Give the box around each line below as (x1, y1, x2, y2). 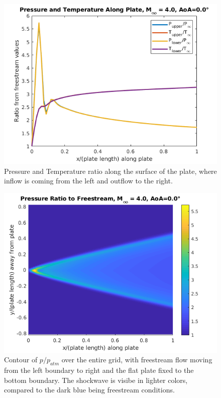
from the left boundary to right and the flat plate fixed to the (4, 365, 194, 375)
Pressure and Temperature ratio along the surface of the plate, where (4, 165, 217, 176)
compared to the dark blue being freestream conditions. (4, 384, 175, 395)
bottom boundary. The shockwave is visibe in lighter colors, (4, 374, 188, 385)
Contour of (4, 354, 38, 365)
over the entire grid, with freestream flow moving (61, 354, 212, 365)
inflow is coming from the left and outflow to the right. (4, 175, 173, 186)
